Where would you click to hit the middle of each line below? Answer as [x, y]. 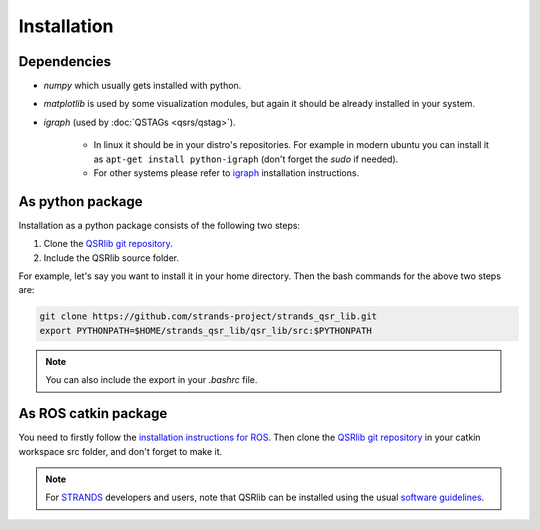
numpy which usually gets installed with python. [142, 86]
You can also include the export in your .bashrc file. [151, 380]
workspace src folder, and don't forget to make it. [120, 451]
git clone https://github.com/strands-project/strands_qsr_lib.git [208, 316]
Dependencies [65, 61]
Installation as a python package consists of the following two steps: [159, 225]
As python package [80, 201]
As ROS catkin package [93, 413]
